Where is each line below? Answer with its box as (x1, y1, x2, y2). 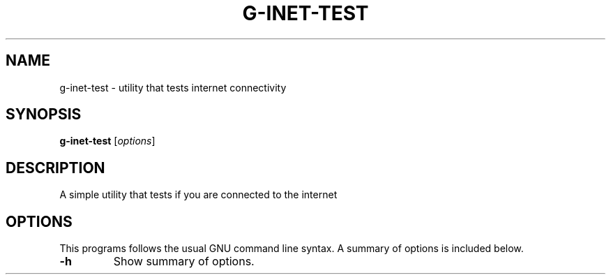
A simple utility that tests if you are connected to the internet (59, 189, 338, 201)
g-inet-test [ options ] (59, 135, 156, 147)
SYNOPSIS (6, 105, 82, 124)
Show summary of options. (113, 254, 255, 269)
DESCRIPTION (6, 159, 105, 177)
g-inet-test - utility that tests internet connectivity (59, 81, 287, 94)
